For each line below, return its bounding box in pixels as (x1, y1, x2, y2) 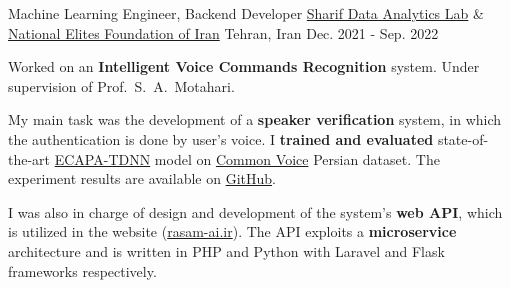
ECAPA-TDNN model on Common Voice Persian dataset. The (54, 148, 440, 169)
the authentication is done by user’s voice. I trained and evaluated (8, 128, 434, 149)
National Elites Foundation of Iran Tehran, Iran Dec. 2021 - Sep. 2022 (8, 22, 439, 43)
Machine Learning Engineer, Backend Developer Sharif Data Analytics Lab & (8, 3, 484, 23)
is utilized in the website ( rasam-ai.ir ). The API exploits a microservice (8, 221, 457, 242)
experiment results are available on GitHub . (8, 168, 276, 189)
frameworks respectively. (8, 260, 157, 281)
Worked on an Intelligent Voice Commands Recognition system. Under (8, 56, 480, 77)
